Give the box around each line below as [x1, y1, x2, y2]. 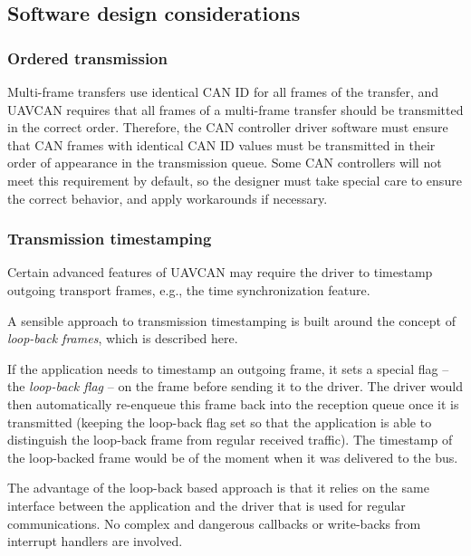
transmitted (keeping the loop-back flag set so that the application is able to [7, 412, 432, 431]
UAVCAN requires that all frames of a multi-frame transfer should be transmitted [7, 100, 464, 119]
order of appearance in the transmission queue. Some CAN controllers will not [7, 153, 442, 172]
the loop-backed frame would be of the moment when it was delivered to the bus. [7, 447, 458, 466]
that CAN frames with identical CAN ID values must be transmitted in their [7, 135, 436, 154]
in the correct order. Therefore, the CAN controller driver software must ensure [7, 118, 448, 137]
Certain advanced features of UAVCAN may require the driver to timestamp [7, 263, 433, 282]
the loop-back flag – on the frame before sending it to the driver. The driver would [7, 377, 464, 396]
